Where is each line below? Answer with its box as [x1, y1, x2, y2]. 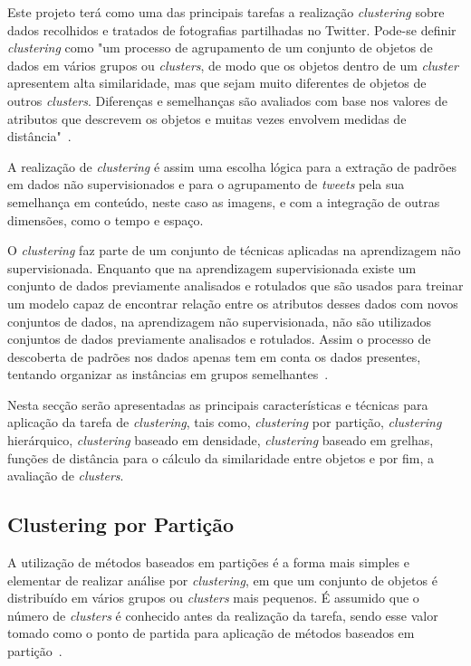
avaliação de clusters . [7, 466, 124, 485]
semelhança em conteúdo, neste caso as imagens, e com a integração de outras [7, 192, 440, 211]
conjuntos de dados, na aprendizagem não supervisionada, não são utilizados [7, 311, 432, 330]
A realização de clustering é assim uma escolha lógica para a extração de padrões [7, 157, 457, 176]
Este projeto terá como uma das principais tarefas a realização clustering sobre [7, 3, 445, 21]
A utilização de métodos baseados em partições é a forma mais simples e [7, 553, 409, 572]
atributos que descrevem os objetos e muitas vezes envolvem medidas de [7, 109, 407, 128]
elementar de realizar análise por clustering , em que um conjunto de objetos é [7, 570, 437, 589]
